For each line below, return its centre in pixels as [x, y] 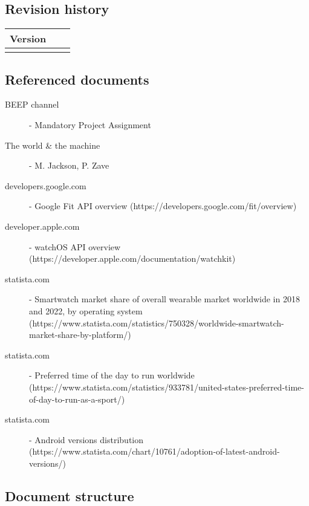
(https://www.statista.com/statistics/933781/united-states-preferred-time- [167, 387]
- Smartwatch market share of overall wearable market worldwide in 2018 [164, 299]
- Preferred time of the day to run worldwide [112, 375]
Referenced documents [77, 79]
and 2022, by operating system [86, 310]
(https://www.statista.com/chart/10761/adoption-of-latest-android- [154, 451]
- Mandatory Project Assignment [90, 125]
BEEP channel [32, 104]
